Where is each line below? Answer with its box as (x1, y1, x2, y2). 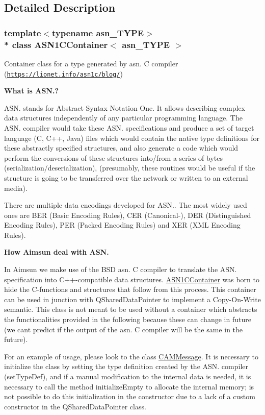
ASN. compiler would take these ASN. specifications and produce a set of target (4, 122, 254, 133)
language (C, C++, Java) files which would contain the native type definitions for (4, 132, 259, 143)
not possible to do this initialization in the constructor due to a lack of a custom (4, 391, 255, 402)
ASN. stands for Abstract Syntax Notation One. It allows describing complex (4, 102, 246, 113)
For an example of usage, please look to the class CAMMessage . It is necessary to (4, 351, 259, 361)
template (4, 26, 41, 39)
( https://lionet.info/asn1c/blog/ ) (4, 68, 123, 79)
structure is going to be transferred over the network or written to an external (4, 172, 248, 183)
